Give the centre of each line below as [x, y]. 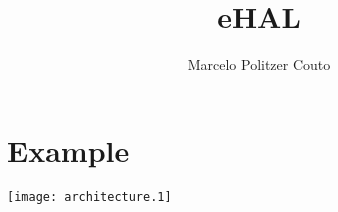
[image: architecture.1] [89, 196]
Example [68, 149]
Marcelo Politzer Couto [259, 64]
